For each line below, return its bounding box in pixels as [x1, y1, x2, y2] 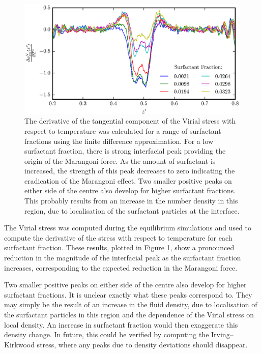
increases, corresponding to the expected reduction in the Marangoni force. [4, 262, 238, 273]
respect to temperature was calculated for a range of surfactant [24, 125, 221, 136]
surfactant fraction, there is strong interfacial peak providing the [24, 145, 226, 156]
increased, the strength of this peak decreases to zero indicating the [24, 165, 235, 176]
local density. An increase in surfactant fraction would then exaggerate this [4, 319, 238, 330]
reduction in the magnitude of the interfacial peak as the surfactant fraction [4, 252, 241, 263]
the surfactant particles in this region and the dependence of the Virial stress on [4, 309, 254, 319]
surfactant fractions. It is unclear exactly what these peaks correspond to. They [4, 289, 252, 300]
